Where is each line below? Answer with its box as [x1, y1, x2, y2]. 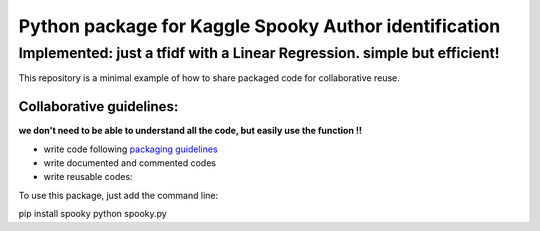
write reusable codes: [43, 171, 134, 183]
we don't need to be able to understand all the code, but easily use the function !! [18, 125, 362, 137]
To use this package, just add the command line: [18, 189, 219, 201]
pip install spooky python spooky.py [18, 208, 167, 220]
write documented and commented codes [43, 157, 217, 169]
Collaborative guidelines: [18, 98, 179, 115]
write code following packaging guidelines [43, 143, 219, 155]
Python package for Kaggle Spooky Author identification [18, 15, 501, 37]
